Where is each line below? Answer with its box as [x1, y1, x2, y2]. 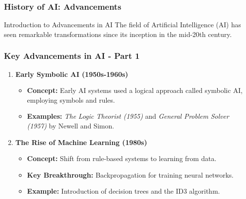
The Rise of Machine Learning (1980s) [15, 137, 147, 147]
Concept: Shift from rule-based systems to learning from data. [27, 153, 217, 163]
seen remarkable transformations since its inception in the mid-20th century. [4, 29, 232, 39]
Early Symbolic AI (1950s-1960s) [15, 69, 129, 79]
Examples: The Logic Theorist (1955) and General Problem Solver [27, 111, 229, 121]
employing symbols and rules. [27, 94, 115, 105]
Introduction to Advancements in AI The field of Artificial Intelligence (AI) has [4, 19, 241, 30]
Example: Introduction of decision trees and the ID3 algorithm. [27, 186, 220, 196]
